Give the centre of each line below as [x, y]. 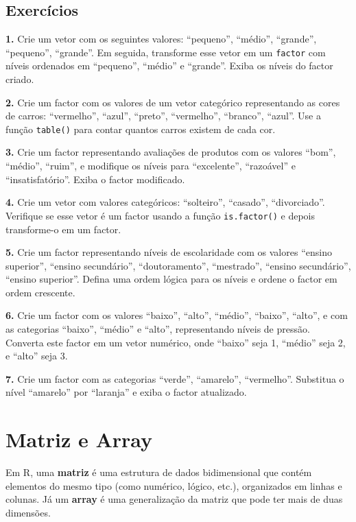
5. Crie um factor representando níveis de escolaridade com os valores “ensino [169, 252]
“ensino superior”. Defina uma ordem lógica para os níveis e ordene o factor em [171, 279]
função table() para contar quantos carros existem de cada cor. [141, 129]
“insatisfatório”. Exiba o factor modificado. [95, 179]
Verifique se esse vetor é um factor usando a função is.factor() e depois [160, 215]
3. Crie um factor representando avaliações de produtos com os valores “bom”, [171, 152]
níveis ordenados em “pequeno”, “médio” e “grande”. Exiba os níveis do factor [169, 66]
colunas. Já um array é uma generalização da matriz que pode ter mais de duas [174, 499]
